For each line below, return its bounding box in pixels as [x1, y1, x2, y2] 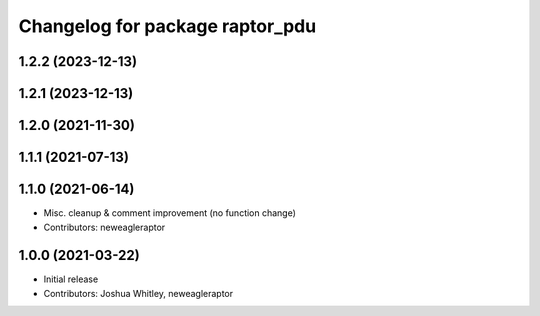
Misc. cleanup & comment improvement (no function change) [43, 207, 297, 219]
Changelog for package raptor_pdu [18, 15, 317, 37]
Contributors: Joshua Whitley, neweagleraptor [43, 287, 234, 299]
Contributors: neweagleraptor [43, 221, 166, 233]
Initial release [43, 273, 99, 285]
